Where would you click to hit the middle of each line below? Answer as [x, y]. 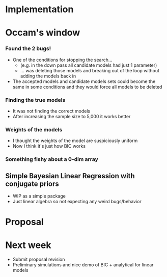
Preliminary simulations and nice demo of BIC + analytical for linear [83, 265]
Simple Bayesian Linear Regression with [70, 176]
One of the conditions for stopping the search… [62, 60]
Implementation [39, 9]
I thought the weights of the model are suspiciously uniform [75, 141]
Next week [29, 245]
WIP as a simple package [39, 196]
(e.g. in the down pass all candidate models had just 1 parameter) [89, 65]
